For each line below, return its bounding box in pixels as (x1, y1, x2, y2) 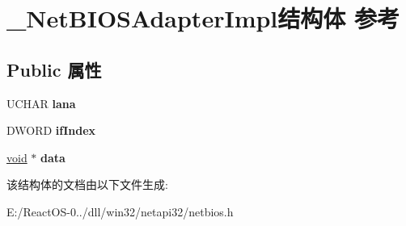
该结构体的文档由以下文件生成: (6, 176, 168, 193)
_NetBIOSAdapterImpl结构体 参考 (6, 2, 400, 35)
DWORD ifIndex (6, 122, 96, 139)
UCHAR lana (6, 94, 76, 111)
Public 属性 (6, 56, 102, 82)
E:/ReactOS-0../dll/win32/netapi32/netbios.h (6, 203, 234, 220)
